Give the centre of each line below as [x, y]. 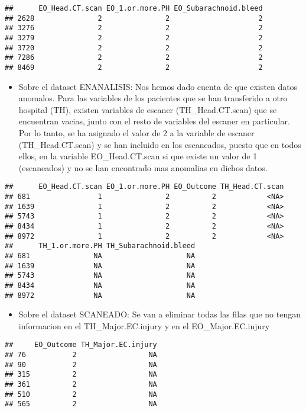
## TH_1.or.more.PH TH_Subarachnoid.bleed [100, 246]
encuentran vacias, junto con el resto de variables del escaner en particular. [154, 121]
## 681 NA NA [100, 256]
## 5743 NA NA [100, 276]
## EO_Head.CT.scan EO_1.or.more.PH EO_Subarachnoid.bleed [134, 8]
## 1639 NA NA [100, 266]
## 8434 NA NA [100, 285]
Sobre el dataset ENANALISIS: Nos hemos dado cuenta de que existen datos [158, 86]
